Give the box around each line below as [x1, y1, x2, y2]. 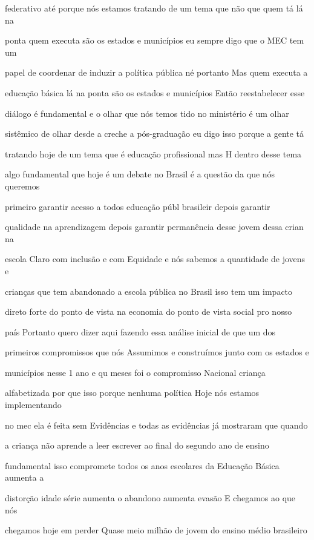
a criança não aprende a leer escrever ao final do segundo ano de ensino [5, 439, 269, 452]
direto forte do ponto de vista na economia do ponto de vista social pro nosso [5, 305, 292, 318]
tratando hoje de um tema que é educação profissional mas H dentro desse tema [5, 147, 302, 160]
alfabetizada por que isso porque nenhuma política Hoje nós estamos [5, 386, 260, 399]
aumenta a [5, 471, 44, 484]
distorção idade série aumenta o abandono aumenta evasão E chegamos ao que [5, 492, 296, 504]
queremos [5, 179, 40, 192]
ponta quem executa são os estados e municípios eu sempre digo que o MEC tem [5, 34, 304, 47]
